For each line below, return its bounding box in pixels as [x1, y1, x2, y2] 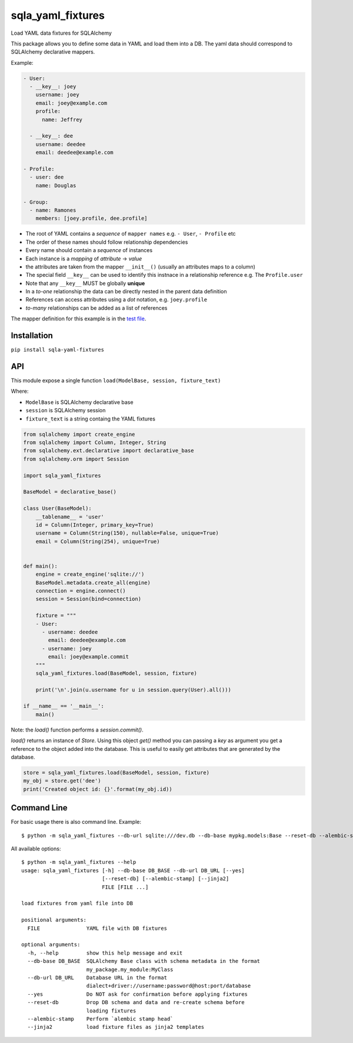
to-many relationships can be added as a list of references [25, 304, 168, 312]
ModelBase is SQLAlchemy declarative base [25, 398, 134, 406]
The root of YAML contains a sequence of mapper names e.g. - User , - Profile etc [25, 230, 236, 237]
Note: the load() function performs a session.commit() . [11, 726, 144, 733]
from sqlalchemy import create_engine [23, 431, 135, 438]
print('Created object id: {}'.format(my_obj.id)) [23, 786, 173, 792]
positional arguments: [21, 916, 87, 923]
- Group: [23, 198, 49, 206]
